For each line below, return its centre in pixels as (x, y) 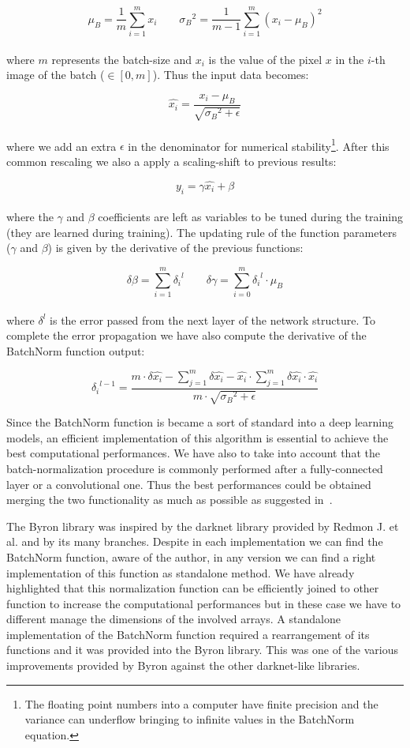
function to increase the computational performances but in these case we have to (204, 603)
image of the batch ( (56, 75)
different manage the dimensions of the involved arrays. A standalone (173, 619)
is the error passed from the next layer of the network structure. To (212, 319)
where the (30, 217)
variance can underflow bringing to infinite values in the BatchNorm (190, 719)
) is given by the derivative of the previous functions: (175, 248)
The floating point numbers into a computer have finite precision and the (201, 703)
